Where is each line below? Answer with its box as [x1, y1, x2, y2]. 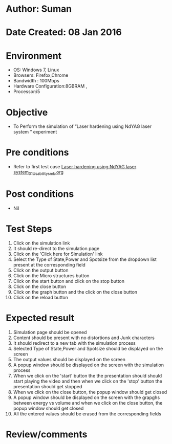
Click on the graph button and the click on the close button [13, 288, 138, 295]
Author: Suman [6, 3, 72, 15]
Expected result [6, 313, 75, 324]
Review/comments [6, 428, 88, 440]
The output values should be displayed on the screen [13, 356, 126, 362]
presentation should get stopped [13, 383, 82, 389]
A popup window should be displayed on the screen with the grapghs [13, 394, 160, 401]
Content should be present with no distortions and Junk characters [13, 335, 155, 341]
